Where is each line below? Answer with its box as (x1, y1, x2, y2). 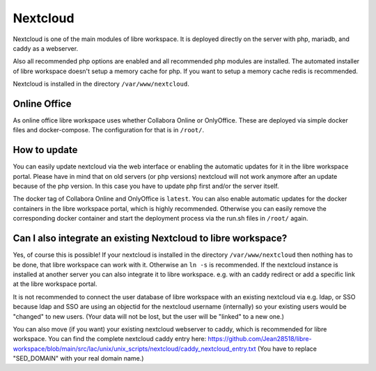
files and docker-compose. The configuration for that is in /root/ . (13, 126, 205, 134)
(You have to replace (258, 345, 317, 353)
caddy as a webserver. (13, 44, 79, 52)
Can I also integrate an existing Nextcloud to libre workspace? (13, 232, 288, 244)
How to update (13, 144, 78, 156)
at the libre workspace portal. (13, 280, 97, 288)
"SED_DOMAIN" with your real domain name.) (13, 354, 144, 363)
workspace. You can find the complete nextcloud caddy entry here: (13, 335, 207, 343)
